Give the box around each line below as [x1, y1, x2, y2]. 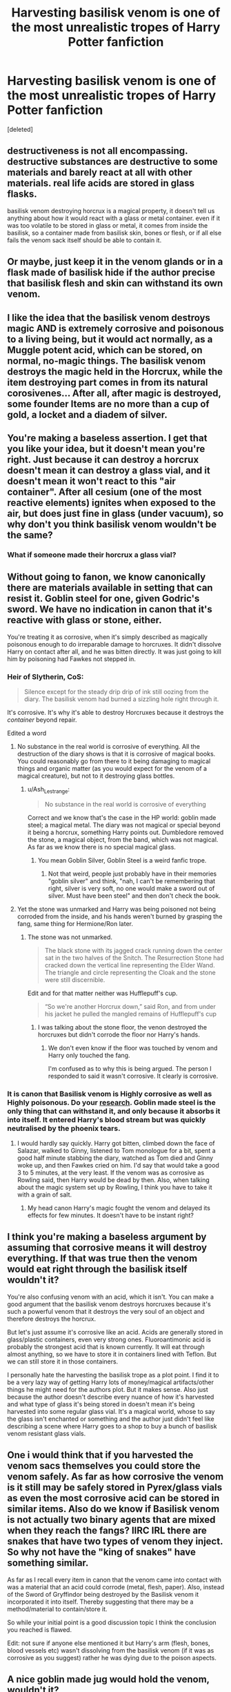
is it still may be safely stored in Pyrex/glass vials [7, 1482, 223, 1493]
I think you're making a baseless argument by [7, 1231, 207, 1243]
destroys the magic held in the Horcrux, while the [7, 366, 223, 377]
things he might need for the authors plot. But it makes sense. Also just [7, 1385, 208, 1393]
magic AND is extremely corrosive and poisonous [7, 322, 224, 334]
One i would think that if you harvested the [7, 1449, 194, 1461]
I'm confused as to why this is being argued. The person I [48, 1064, 212, 1072]
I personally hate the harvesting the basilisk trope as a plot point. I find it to [7, 1370, 219, 1379]
